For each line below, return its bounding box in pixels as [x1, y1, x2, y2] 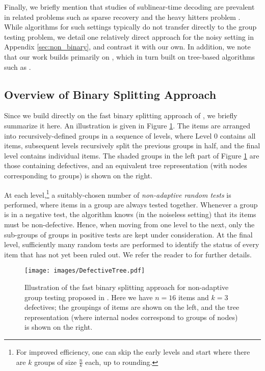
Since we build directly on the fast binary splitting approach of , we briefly [4, 110, 237, 121]
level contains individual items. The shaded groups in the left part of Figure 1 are [4, 150, 259, 161]
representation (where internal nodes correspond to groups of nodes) [24, 311, 238, 322]
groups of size [34, 356, 77, 367]
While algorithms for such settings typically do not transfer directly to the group [4, 21, 257, 32]
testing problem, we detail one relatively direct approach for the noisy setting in [4, 31, 254, 42]
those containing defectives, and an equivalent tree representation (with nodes [4, 160, 247, 171]
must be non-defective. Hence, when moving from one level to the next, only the [4, 219, 255, 229]
